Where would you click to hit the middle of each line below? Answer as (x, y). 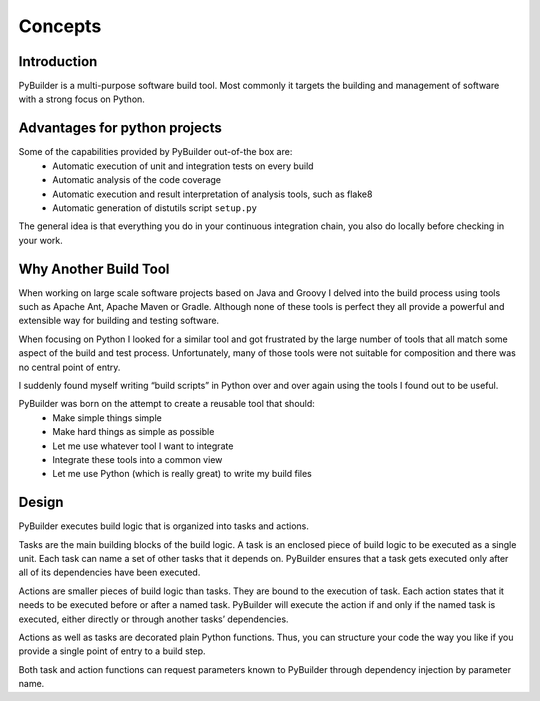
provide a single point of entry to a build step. (112, 651)
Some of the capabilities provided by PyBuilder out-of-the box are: (155, 152)
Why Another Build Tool (94, 268)
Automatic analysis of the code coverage (137, 180)
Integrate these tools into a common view (137, 459)
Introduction (58, 61)
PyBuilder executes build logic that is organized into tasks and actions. (164, 526)
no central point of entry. (69, 367)
